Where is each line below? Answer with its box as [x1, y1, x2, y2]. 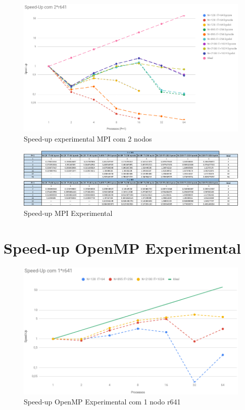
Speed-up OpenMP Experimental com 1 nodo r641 [24, 396, 181, 406]
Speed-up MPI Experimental [24, 208, 113, 218]
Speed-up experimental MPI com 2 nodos [24, 133, 152, 144]
